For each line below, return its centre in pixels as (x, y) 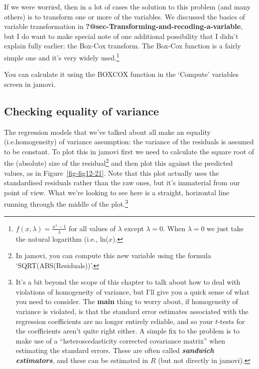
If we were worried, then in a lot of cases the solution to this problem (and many (128, 6)
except (134, 228)
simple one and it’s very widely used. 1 (62, 56)
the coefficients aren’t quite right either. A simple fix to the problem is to (128, 331)
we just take (225, 228)
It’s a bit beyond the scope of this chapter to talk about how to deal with (128, 282)
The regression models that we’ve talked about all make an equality (107, 132)
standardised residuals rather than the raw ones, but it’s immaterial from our (122, 183)
